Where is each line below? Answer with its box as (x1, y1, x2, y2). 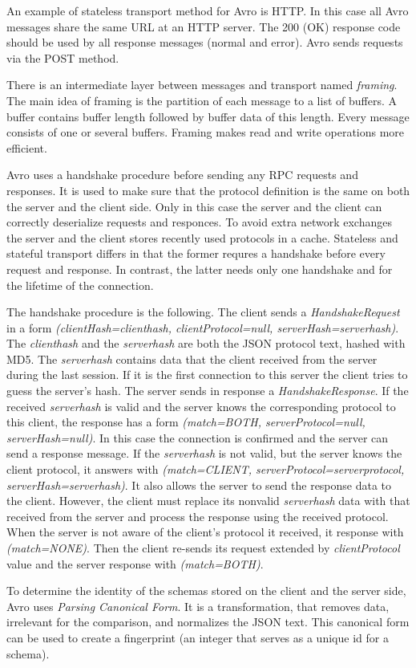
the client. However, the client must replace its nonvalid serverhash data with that (6, 492, 410, 509)
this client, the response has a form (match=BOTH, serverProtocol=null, (6, 413, 366, 430)
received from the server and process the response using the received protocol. (6, 507, 389, 524)
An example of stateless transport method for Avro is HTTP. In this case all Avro (6, 2, 409, 18)
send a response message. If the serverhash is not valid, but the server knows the (6, 445, 402, 462)
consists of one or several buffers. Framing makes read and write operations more (6, 124, 405, 141)
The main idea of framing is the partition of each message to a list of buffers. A (6, 92, 397, 108)
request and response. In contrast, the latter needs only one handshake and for (6, 260, 393, 277)
